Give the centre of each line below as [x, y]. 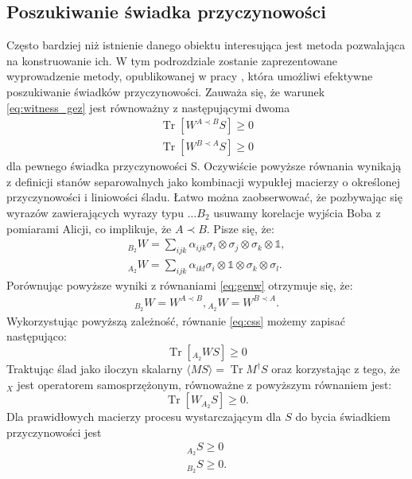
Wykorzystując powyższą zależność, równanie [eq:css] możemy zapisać [176, 320]
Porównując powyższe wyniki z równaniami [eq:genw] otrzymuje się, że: [180, 284]
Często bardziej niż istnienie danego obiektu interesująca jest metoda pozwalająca [206, 45]
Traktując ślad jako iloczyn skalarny [95, 369]
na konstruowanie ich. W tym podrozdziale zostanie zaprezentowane [172, 60]
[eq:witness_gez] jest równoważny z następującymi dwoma [148, 107]
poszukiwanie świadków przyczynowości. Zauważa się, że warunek [166, 91]
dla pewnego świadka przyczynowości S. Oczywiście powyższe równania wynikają [204, 166]
